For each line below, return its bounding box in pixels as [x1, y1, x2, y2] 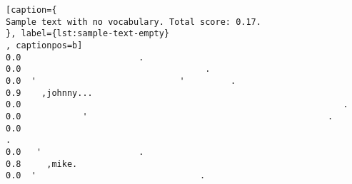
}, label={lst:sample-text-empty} [6, 28, 170, 39]
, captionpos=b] [6, 40, 83, 50]
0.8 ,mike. [6, 158, 78, 169]
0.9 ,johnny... [6, 87, 93, 98]
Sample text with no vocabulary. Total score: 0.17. [6, 16, 261, 27]
